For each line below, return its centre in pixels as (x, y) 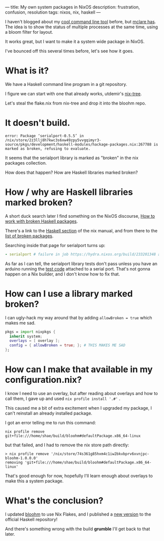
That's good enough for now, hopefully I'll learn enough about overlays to (79, 476)
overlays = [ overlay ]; (35, 341)
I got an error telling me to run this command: (51, 422)
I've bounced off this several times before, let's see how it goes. (70, 51)
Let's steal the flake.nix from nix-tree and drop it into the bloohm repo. (76, 103)
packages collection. (26, 163)
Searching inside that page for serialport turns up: (55, 245)
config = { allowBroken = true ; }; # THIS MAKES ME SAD (67, 345)
